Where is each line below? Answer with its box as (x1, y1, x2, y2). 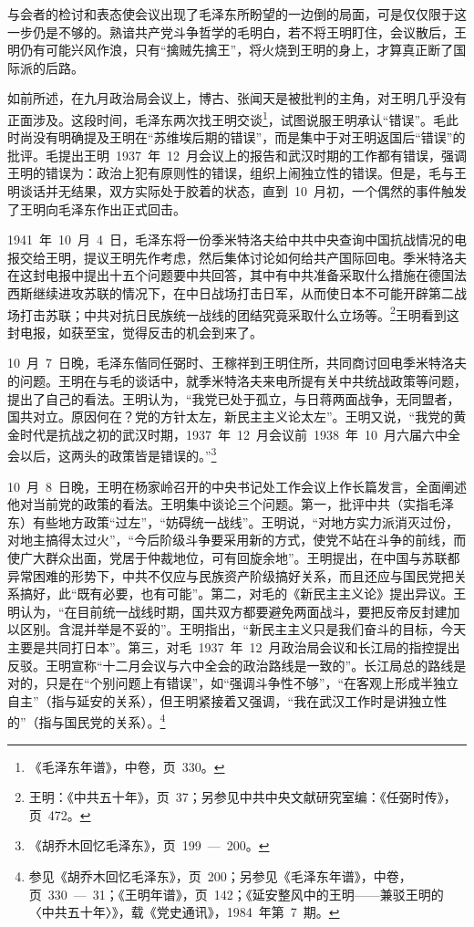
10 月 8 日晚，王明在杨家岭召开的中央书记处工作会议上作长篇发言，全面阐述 (7, 476, 467, 495)
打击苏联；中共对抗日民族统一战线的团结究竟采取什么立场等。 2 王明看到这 (19, 302, 459, 324)
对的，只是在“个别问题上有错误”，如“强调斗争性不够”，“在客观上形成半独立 (7, 673, 459, 693)
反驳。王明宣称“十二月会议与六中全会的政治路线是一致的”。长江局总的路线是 (7, 655, 467, 674)
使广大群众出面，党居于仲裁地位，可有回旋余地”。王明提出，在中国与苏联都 (7, 548, 460, 567)
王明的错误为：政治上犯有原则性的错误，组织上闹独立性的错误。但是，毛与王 (7, 163, 467, 182)
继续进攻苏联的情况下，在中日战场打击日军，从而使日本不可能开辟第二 (32, 283, 454, 302)
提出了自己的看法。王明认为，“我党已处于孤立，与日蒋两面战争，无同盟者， (7, 389, 460, 408)
